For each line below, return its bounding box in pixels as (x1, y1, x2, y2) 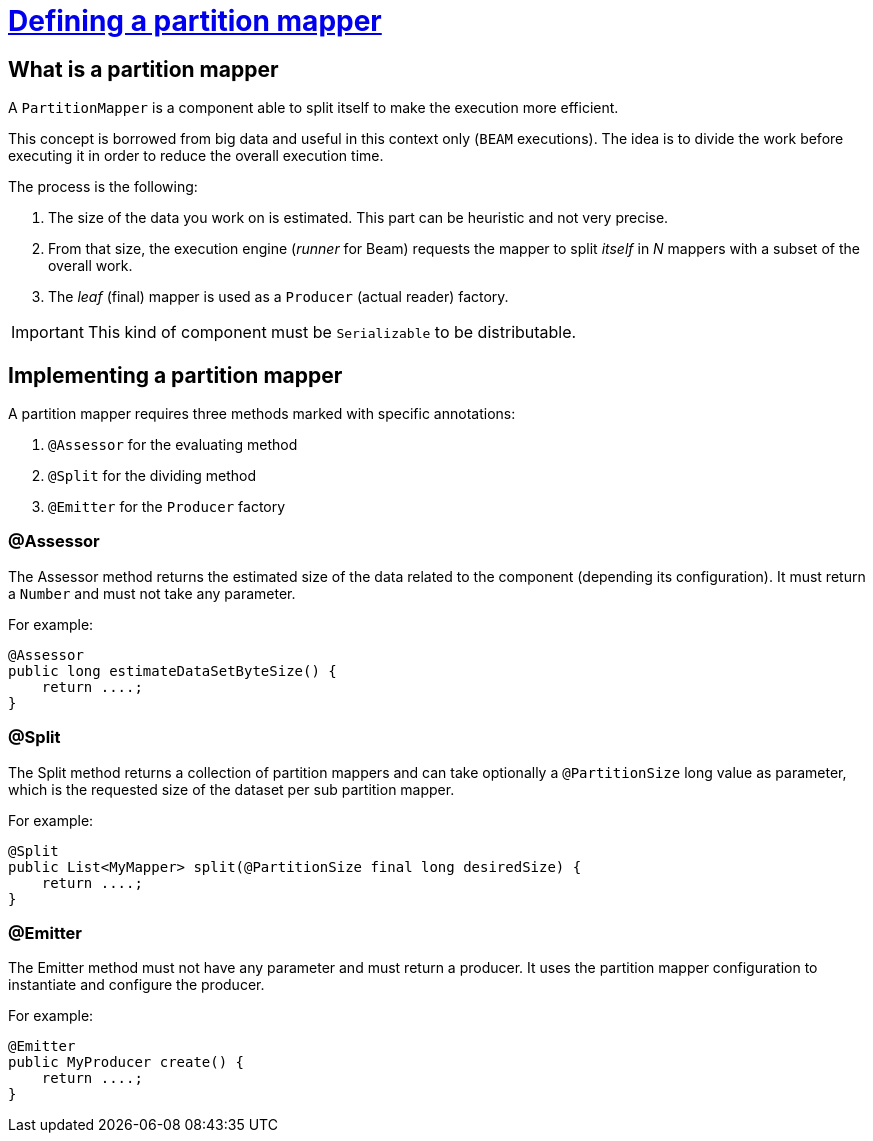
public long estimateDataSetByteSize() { (8, 662, 337, 679)
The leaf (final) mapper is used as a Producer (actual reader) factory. (48, 288, 509, 306)
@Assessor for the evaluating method (48, 436, 298, 454)
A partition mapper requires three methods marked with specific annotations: (8, 405, 516, 423)
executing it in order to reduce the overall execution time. (8, 147, 384, 165)
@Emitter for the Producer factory (48, 498, 286, 516)
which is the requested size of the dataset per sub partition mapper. (8, 780, 455, 798)
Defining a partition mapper (8, 4, 382, 38)
